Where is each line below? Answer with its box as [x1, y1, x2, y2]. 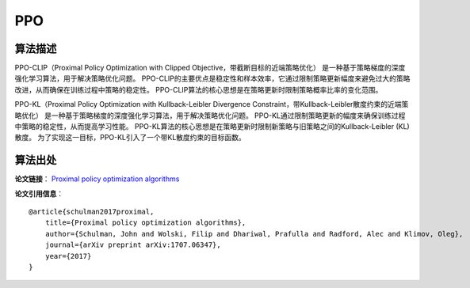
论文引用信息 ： [14, 188, 63, 198]
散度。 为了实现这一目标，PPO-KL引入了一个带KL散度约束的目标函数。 [14, 133, 246, 142]
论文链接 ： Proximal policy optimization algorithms [14, 174, 180, 184]
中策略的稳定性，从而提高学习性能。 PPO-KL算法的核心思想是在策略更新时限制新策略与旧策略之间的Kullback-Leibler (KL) [14, 122, 410, 131]
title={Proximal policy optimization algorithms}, [44, 218, 246, 227]
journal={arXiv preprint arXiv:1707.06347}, [44, 241, 221, 249]
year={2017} [44, 252, 92, 260]
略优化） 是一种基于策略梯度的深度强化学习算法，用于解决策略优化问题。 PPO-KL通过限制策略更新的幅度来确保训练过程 [14, 111, 406, 120]
